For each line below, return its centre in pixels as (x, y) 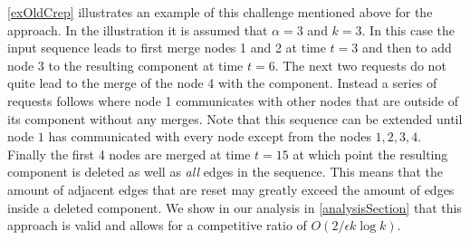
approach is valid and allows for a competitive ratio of (157, 225)
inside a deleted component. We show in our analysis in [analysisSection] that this (235, 207)
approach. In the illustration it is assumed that (138, 29)
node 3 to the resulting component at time (125, 65)
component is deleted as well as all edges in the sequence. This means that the (225, 172)
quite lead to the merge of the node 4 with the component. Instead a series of (222, 83)
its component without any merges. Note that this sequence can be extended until (235, 118)
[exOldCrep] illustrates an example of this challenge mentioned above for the (220, 12)
